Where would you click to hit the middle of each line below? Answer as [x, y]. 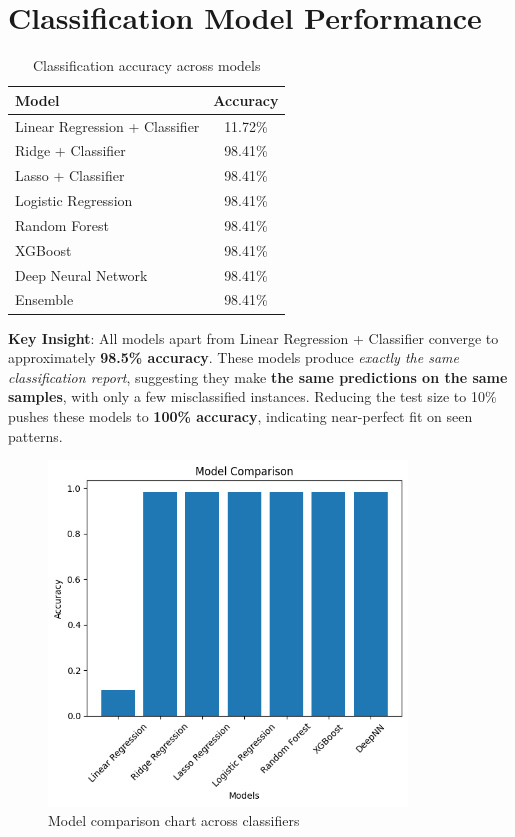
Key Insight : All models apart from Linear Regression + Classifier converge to [253, 337]
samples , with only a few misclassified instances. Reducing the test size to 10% [252, 396]
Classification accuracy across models [146, 65]
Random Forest [62, 224]
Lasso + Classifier [70, 175]
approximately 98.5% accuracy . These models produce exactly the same [233, 357]
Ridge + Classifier [70, 150]
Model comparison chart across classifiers [174, 820]
